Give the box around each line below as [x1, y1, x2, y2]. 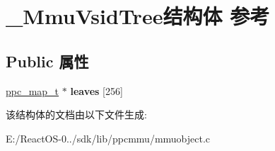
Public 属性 [6, 50, 89, 72]
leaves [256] [70, 83, 123, 98]
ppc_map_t [6, 83, 59, 98]
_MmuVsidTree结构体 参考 [6, 1, 270, 30]
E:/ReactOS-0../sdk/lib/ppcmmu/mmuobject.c [6, 130, 211, 145]
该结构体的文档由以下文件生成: [6, 107, 147, 122]
